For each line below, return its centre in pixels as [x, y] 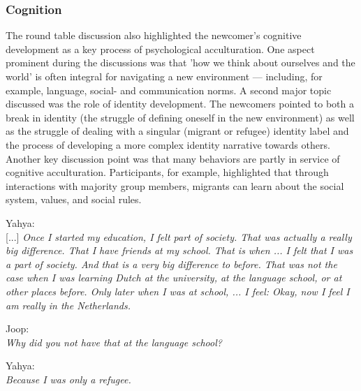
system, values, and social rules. [74, 199]
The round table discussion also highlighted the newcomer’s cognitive [154, 35]
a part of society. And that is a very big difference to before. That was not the [171, 264]
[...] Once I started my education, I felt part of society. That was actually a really [179, 236]
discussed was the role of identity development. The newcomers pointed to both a [180, 104]
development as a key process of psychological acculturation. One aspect [160, 49]
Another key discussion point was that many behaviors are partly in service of [173, 158]
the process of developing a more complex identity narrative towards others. [168, 144]
